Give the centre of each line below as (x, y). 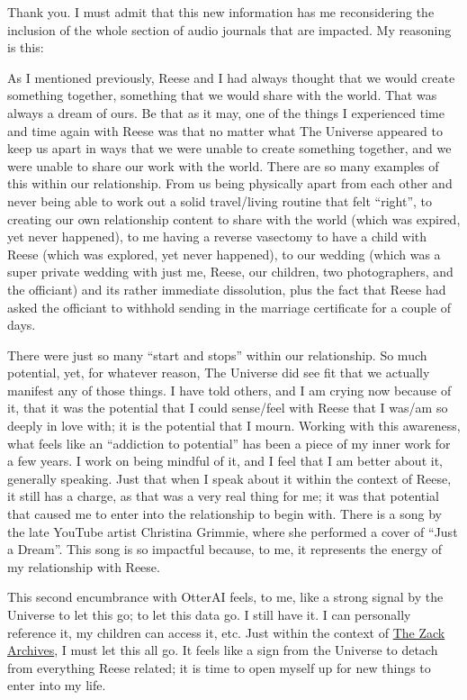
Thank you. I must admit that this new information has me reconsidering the (221, 12)
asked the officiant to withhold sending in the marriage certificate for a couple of (229, 307)
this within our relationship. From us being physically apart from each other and (230, 183)
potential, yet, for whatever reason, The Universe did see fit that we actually (219, 373)
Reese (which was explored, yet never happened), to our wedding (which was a (224, 254)
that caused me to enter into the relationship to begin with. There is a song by (225, 514)
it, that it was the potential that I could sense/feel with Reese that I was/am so (228, 408)
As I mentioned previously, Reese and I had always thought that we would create (231, 77)
